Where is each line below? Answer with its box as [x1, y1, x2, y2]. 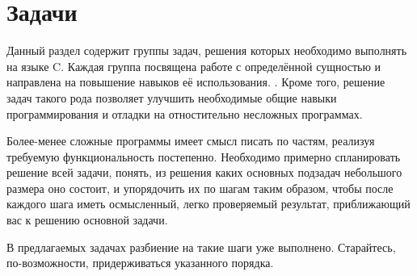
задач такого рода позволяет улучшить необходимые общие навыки [6, 89, 337, 106]
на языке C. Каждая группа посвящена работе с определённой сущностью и [6, 57, 381, 74]
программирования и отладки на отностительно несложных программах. [6, 105, 363, 122]
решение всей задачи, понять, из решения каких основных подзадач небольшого [6, 164, 402, 181]
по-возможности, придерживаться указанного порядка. [6, 254, 274, 271]
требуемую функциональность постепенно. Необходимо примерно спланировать [6, 148, 401, 165]
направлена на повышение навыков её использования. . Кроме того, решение [6, 73, 385, 90]
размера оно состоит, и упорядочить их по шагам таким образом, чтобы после [6, 179, 394, 196]
